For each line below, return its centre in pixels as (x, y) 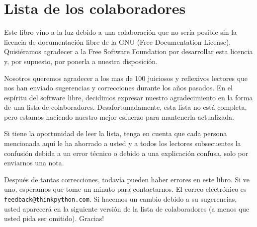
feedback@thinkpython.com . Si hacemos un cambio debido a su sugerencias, (121, 199)
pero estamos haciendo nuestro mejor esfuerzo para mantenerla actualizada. (119, 116)
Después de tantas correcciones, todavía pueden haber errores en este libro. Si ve (127, 179)
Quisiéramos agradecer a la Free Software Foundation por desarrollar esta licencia (128, 51)
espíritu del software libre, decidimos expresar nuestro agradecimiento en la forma (128, 97)
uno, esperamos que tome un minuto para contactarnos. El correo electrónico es (125, 189)
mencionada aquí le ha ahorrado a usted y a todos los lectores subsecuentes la (123, 143)
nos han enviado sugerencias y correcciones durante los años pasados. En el (118, 88)
